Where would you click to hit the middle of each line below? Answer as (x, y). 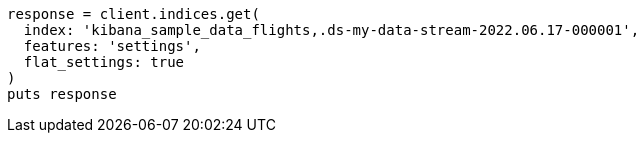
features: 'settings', (112, 46)
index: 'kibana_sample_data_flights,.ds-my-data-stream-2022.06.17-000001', (331, 30)
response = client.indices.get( (133, 14)
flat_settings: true (104, 62)
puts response (62, 94)
